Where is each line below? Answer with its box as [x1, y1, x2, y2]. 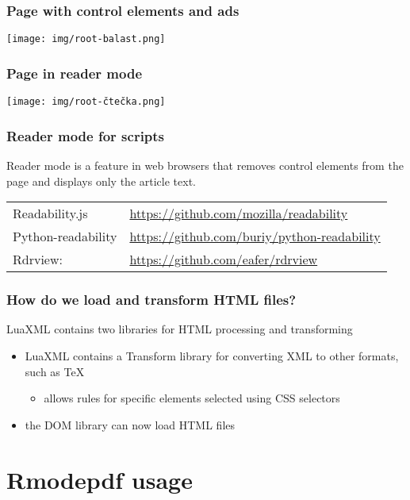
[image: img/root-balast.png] [6, 33, 166, 45]
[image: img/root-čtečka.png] [6, 96, 166, 108]
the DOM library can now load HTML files [25, 416, 236, 433]
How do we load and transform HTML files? [6, 290, 297, 310]
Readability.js [13, 204, 88, 223]
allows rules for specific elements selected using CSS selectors [44, 390, 340, 406]
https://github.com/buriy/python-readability [129, 227, 381, 246]
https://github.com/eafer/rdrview [129, 250, 318, 269]
